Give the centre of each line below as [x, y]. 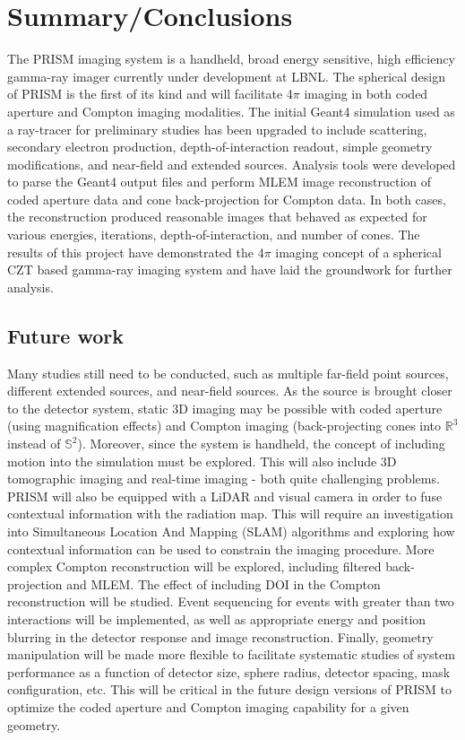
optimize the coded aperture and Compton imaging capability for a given [208, 706]
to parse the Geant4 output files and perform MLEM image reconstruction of [220, 182]
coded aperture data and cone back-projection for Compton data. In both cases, [227, 199]
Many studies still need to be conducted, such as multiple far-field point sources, [228, 373]
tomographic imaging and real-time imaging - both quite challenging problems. [224, 479]
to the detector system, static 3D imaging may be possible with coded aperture [225, 408]
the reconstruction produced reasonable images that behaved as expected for [217, 217]
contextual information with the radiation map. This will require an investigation [230, 514]
